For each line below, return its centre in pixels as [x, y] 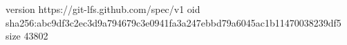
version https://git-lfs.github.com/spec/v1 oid [103, 9]
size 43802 [27, 36]
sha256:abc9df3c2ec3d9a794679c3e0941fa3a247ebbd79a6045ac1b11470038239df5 [173, 22]
